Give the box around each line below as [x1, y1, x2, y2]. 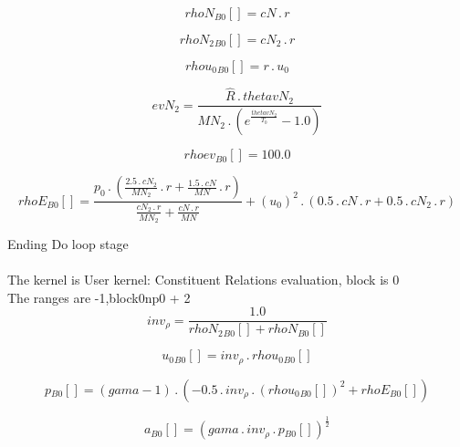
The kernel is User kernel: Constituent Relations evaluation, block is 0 [7, 270, 400, 289]
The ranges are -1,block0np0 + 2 [7, 287, 191, 307]
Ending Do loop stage [7, 234, 129, 253]
